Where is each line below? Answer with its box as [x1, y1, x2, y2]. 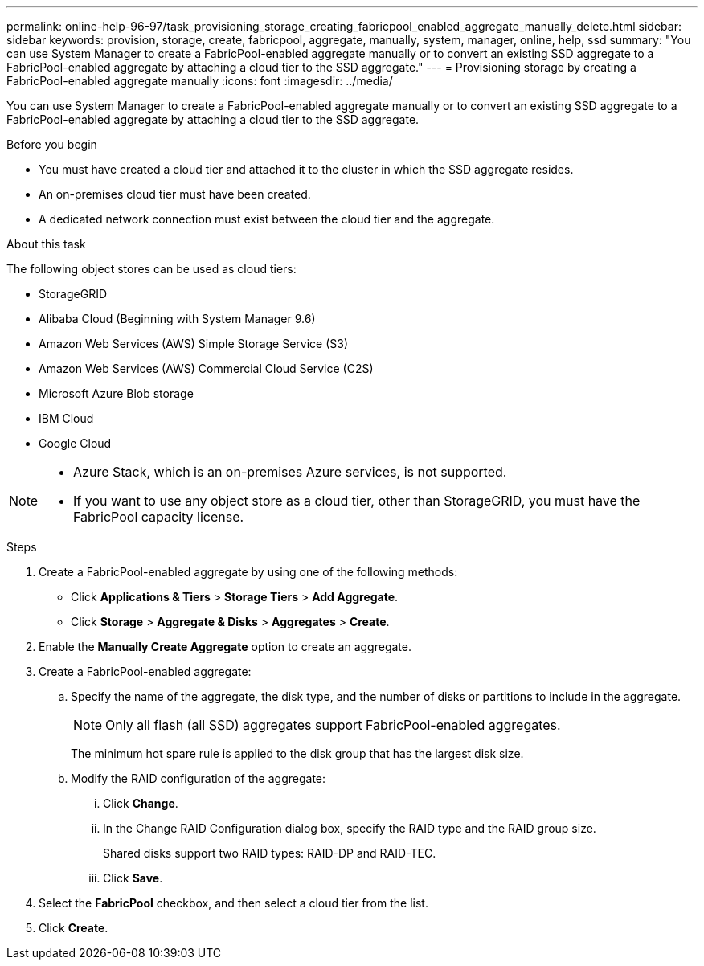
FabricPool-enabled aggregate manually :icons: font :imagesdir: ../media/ [6, 74, 393, 88]
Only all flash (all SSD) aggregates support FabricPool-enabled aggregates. [105, 717, 561, 733]
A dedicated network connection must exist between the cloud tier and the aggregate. [39, 212, 495, 226]
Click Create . [39, 921, 108, 935]
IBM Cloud [39, 411, 94, 425]
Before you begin [6, 137, 97, 151]
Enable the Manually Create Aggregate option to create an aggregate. [39, 640, 411, 653]
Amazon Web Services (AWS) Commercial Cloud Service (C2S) [39, 362, 374, 375]
